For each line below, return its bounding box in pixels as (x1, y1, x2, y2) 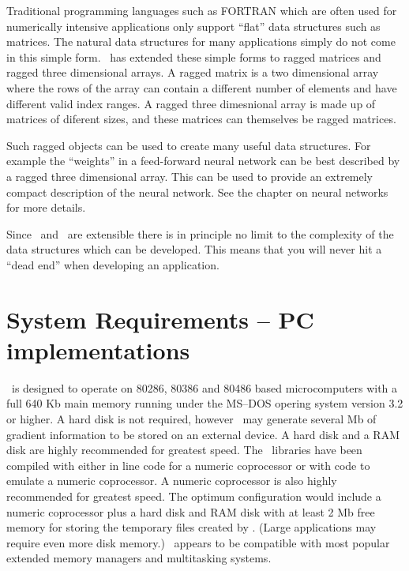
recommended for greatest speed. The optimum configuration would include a (6, 487, 381, 504)
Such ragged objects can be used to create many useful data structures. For (6, 137, 371, 153)
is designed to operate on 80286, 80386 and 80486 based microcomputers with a (11, 379, 398, 396)
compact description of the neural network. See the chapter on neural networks (6, 183, 388, 200)
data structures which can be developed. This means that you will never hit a (6, 241, 382, 257)
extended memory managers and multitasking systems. (6, 550, 272, 566)
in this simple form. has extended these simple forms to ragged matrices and (6, 48, 381, 65)
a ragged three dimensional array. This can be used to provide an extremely (6, 167, 373, 184)
